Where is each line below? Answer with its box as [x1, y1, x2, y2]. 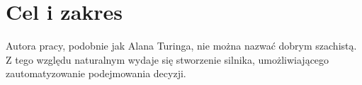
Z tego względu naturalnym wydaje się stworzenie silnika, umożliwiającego [6, 52, 329, 67]
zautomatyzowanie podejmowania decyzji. [6, 66, 186, 81]
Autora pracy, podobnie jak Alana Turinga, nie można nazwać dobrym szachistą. [6, 38, 357, 53]
